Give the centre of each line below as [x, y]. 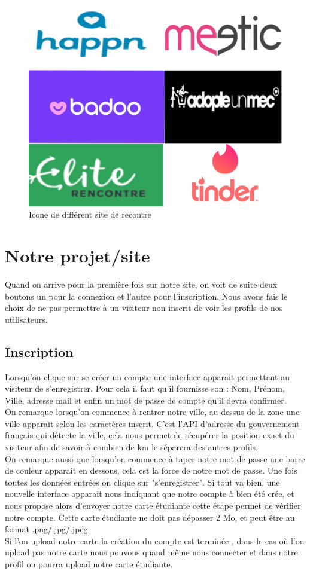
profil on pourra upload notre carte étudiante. [89, 564]
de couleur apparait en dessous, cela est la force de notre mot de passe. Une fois [151, 470]
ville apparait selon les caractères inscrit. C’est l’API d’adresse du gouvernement [152, 423]
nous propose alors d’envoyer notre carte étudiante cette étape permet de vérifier [153, 506]
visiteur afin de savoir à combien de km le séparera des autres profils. [131, 447]
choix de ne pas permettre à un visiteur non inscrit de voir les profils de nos [144, 308]
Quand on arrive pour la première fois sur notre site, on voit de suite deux [141, 284]
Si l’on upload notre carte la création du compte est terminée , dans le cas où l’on [155, 540]
